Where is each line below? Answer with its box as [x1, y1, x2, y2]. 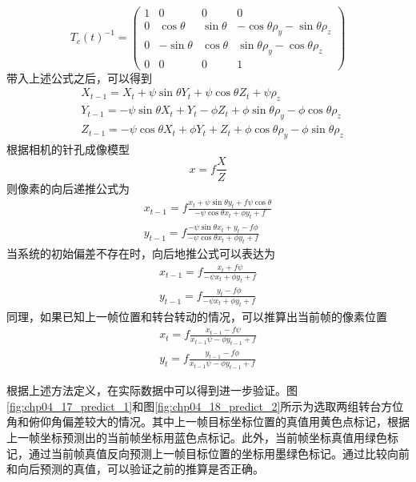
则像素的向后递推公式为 [6, 179, 130, 196]
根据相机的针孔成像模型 [6, 140, 130, 157]
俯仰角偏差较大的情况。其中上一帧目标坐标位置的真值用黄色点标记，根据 [28, 413, 410, 430]
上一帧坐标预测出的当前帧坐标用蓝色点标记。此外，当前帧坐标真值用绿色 [6, 428, 387, 445]
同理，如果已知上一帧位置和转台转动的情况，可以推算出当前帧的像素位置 [6, 307, 387, 324]
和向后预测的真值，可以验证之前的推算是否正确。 [6, 460, 264, 477]
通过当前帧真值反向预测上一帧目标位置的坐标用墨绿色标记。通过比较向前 [28, 444, 410, 461]
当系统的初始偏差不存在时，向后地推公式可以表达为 [6, 245, 275, 262]
